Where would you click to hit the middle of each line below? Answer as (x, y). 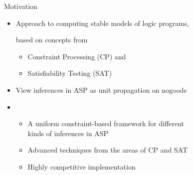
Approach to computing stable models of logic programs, (102, 23)
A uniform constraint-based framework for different (106, 123)
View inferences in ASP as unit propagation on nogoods (101, 89)
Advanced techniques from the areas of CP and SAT (108, 150)
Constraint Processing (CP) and (77, 56)
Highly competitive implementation (82, 166)
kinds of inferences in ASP (68, 133)
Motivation (21, 6)
